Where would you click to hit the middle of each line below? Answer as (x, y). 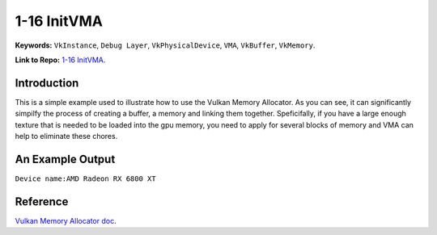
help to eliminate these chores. (66, 136)
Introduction (47, 83)
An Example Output (65, 159)
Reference (42, 201)
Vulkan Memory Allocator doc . (66, 220)
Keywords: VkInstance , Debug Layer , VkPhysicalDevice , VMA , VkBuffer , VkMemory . (165, 45)
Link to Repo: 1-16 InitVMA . (60, 60)
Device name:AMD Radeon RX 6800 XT (86, 178)
